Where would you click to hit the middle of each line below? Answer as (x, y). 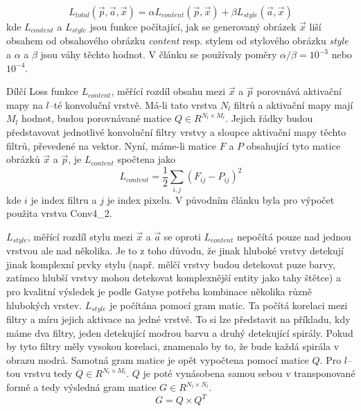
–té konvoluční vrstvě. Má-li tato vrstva (133, 104)
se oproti (182, 236)
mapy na (25, 104)
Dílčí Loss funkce (42, 91)
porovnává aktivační (299, 91)
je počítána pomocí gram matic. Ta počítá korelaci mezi (229, 305)
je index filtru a (64, 199)
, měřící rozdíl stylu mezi (80, 236)
